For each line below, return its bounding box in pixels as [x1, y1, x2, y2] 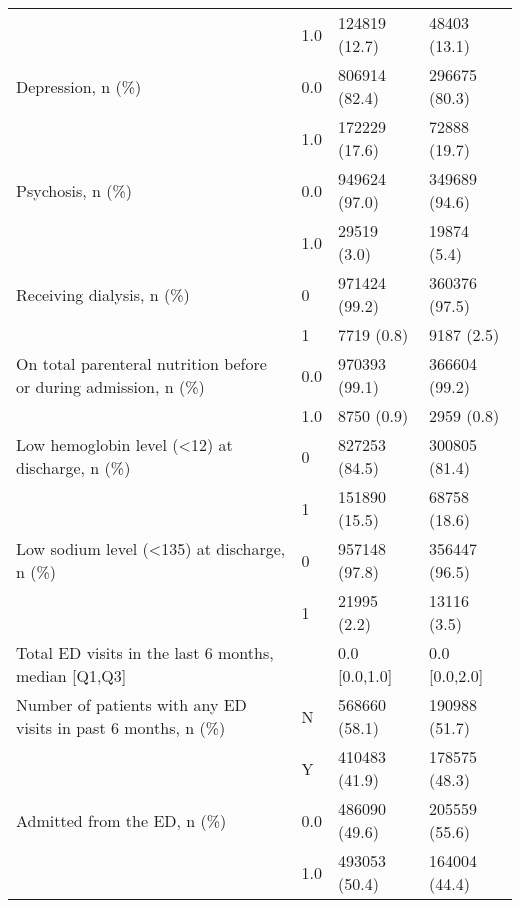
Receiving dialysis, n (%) [16, 282, 190, 306]
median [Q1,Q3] [16, 664, 127, 687]
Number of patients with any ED [16, 693, 247, 716]
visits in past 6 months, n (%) [16, 716, 226, 739]
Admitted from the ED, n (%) [16, 808, 227, 832]
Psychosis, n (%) [16, 178, 133, 202]
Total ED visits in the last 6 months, [16, 641, 274, 664]
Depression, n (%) [16, 74, 142, 98]
